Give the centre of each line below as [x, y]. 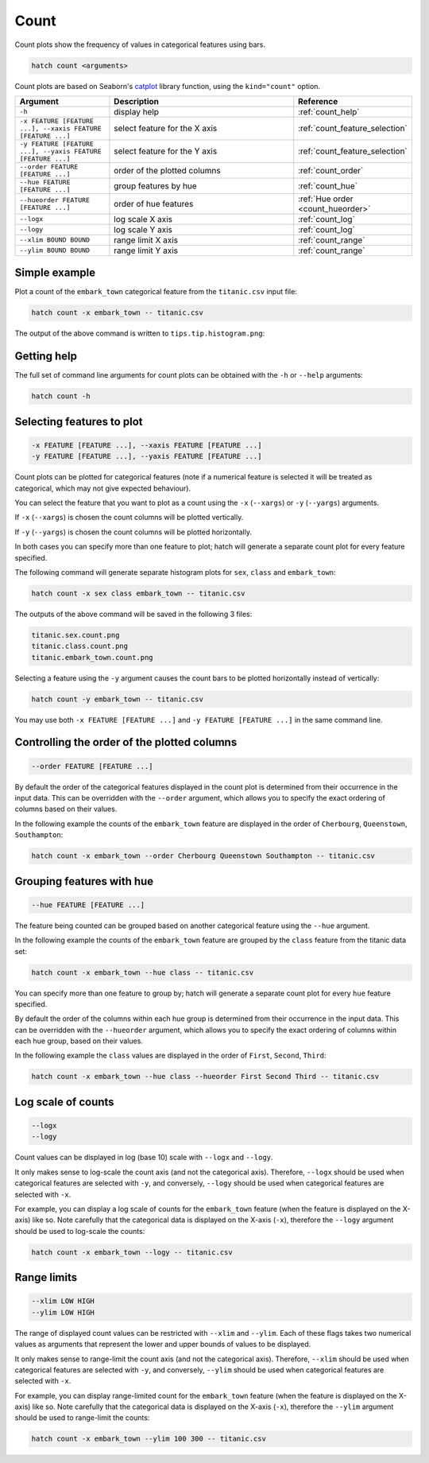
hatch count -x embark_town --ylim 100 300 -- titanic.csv [149, 1439]
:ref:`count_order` [331, 170]
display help [136, 111]
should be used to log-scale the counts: [80, 1231]
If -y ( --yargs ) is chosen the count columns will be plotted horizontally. [133, 532]
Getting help [46, 357]
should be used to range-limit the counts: [82, 1418]
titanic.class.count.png [80, 646]
